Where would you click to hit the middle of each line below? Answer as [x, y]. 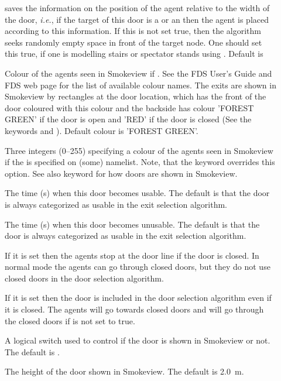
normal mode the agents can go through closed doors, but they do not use [138, 267]
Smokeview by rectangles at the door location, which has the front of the [136, 96]
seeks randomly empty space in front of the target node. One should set [133, 42]
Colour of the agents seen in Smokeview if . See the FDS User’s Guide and [138, 73]
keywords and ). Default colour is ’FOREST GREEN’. [102, 130]
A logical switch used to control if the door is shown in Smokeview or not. [138, 340]
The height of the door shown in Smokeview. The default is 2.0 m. [124, 371]
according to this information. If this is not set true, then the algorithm [133, 31]
